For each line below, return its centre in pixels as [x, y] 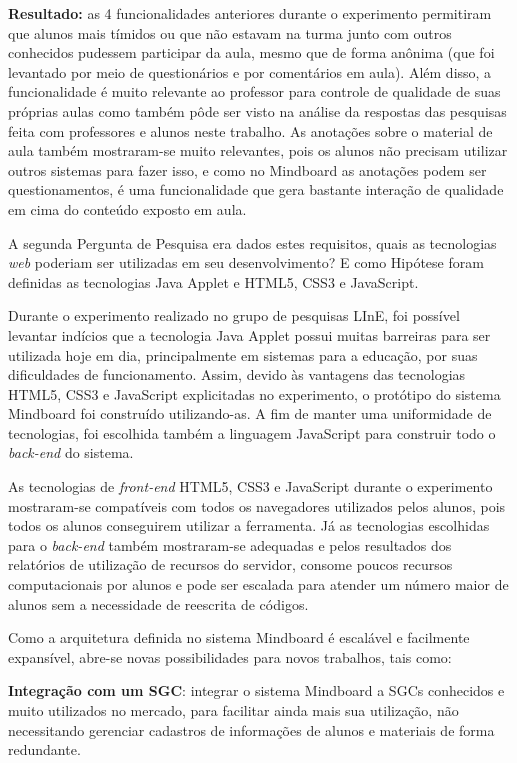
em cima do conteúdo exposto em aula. [127, 208]
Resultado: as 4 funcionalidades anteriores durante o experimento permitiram [250, 13]
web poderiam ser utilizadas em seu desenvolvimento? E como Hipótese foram [246, 262]
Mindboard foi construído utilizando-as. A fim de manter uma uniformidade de [250, 413]
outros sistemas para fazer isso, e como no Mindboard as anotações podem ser [247, 169]
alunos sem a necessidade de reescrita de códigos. [158, 603]
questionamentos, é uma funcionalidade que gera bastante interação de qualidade [256, 189]
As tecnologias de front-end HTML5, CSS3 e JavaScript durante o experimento [250, 486]
